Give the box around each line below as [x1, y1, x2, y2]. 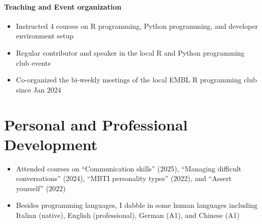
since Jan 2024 [16, 84, 61, 95]
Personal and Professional [4, 114, 188, 135]
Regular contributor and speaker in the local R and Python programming [16, 47, 245, 58]
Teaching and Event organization [4, 1, 122, 12]
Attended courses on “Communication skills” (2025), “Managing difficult [16, 163, 242, 173]
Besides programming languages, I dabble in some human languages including [16, 200, 258, 210]
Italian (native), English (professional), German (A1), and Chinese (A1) [16, 210, 240, 220]
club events [16, 57, 51, 68]
